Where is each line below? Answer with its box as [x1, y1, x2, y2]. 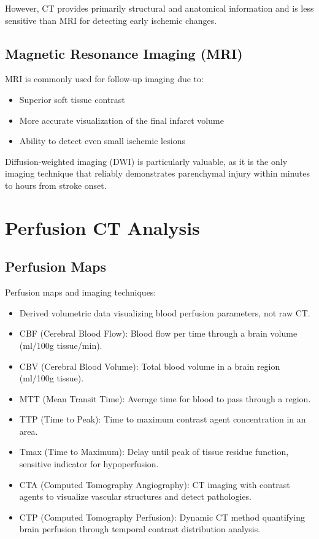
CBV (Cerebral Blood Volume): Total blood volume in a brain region [19, 359, 280, 372]
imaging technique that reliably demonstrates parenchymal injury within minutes [5, 167, 310, 180]
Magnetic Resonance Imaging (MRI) [5, 44, 243, 63]
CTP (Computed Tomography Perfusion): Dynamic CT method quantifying [19, 510, 305, 523]
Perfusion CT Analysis [5, 215, 200, 240]
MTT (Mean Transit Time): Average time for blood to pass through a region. [19, 392, 311, 405]
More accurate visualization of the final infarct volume [19, 113, 224, 126]
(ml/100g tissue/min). [19, 338, 102, 351]
